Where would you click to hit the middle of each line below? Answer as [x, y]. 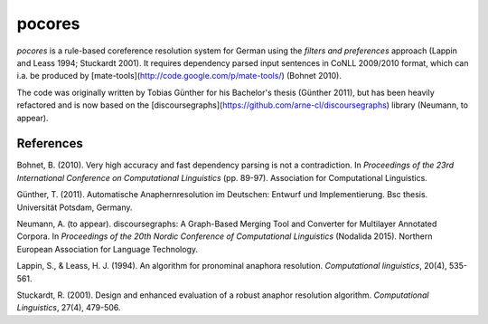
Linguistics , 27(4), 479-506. [69, 308]
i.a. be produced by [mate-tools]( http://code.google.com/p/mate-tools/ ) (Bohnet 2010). [179, 76]
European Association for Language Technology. [108, 249]
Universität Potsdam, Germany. [75, 207]
